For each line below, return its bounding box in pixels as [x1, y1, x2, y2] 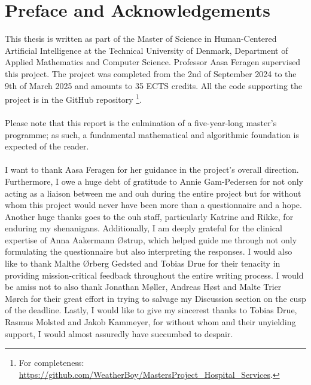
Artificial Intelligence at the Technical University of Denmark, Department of [5, 44, 288, 56]
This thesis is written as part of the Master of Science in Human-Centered [5, 32, 277, 45]
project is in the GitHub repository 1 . [5, 91, 142, 105]
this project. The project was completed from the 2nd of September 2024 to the [5, 67, 297, 80]
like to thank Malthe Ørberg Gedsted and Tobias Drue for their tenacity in [5, 257, 280, 270]
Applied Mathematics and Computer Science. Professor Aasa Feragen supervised [5, 56, 301, 68]
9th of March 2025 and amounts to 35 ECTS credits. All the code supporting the [5, 79, 303, 91]
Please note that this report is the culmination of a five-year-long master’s [5, 116, 277, 129]
